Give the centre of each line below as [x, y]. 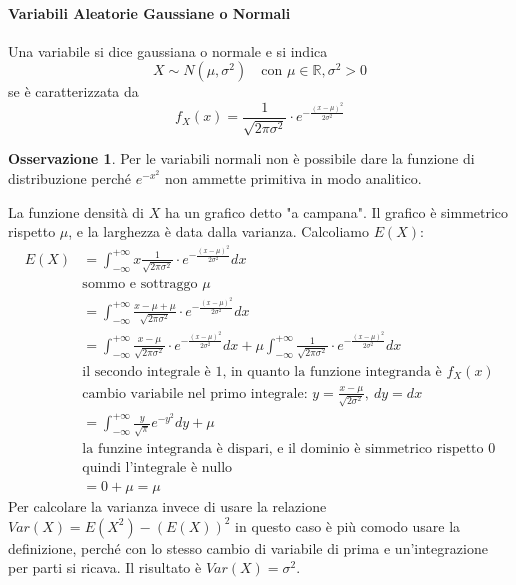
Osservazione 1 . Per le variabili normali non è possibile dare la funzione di [241, 158]
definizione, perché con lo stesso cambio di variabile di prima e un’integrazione [248, 547]
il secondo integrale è [146, 371]
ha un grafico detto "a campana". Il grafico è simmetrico [336, 211]
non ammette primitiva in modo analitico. [293, 178]
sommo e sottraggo [140, 283]
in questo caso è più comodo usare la [348, 525]
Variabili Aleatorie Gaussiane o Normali [149, 12]
